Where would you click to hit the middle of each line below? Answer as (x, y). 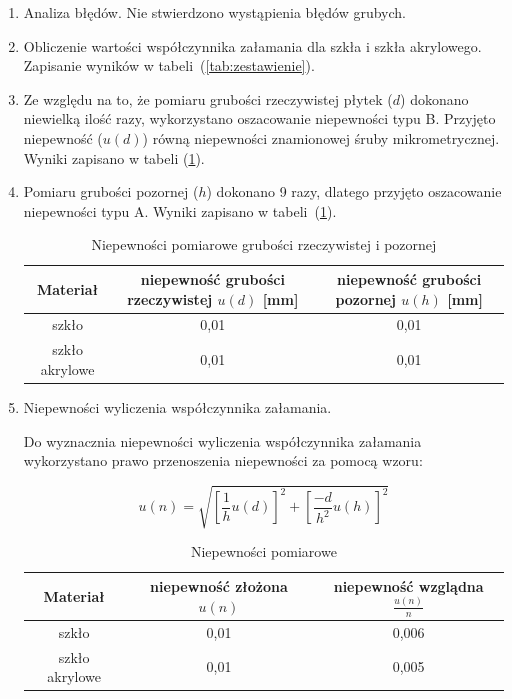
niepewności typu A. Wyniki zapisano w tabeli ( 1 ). (180, 210)
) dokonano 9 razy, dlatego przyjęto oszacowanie (354, 191)
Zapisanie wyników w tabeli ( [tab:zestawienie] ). (169, 65)
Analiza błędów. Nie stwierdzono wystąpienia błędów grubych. (214, 12)
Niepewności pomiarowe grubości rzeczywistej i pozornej (264, 244)
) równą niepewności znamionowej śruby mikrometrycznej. (321, 137)
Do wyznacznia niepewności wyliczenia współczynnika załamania (222, 440)
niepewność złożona (219, 586)
